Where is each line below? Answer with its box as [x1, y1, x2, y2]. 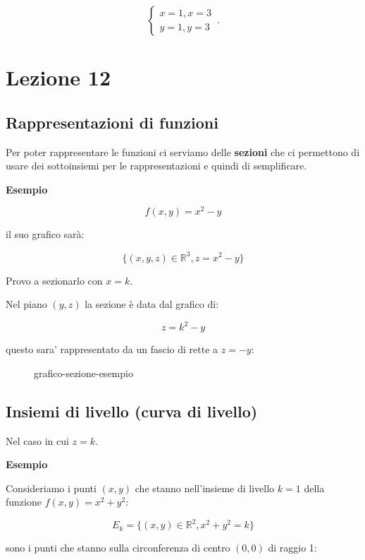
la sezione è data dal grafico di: [85, 297, 219, 311]
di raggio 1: [268, 540, 317, 555]
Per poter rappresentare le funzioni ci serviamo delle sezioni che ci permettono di [6, 144, 360, 159]
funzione [6, 494, 42, 509]
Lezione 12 [6, 63, 111, 92]
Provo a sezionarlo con [6, 273, 103, 287]
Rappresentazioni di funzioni [6, 111, 218, 133]
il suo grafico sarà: [6, 227, 85, 242]
